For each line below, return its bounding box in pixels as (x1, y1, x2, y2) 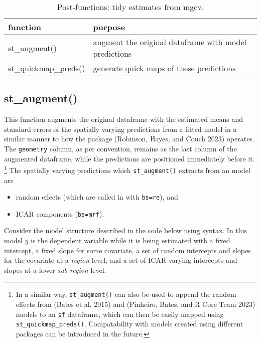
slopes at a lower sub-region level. (4, 264, 106, 275)
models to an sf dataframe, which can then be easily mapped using (16, 308, 224, 319)
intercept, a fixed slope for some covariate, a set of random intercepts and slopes (4, 245, 251, 255)
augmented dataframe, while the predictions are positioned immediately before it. (4, 153, 255, 163)
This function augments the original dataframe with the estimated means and (4, 114, 243, 124)
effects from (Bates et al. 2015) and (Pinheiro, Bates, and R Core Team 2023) (16, 299, 255, 309)
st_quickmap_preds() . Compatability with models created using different (16, 318, 243, 329)
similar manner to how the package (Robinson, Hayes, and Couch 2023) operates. (4, 133, 254, 144)
